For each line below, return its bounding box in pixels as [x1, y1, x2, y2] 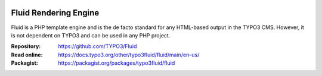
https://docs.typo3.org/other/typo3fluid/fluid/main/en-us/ [58, 51, 200, 58]
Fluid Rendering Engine [11, 8, 100, 18]
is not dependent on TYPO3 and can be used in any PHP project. [11, 31, 171, 39]
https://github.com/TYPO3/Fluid [58, 43, 137, 50]
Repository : [11, 43, 41, 50]
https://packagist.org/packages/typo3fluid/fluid [58, 59, 175, 66]
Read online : [11, 51, 43, 58]
